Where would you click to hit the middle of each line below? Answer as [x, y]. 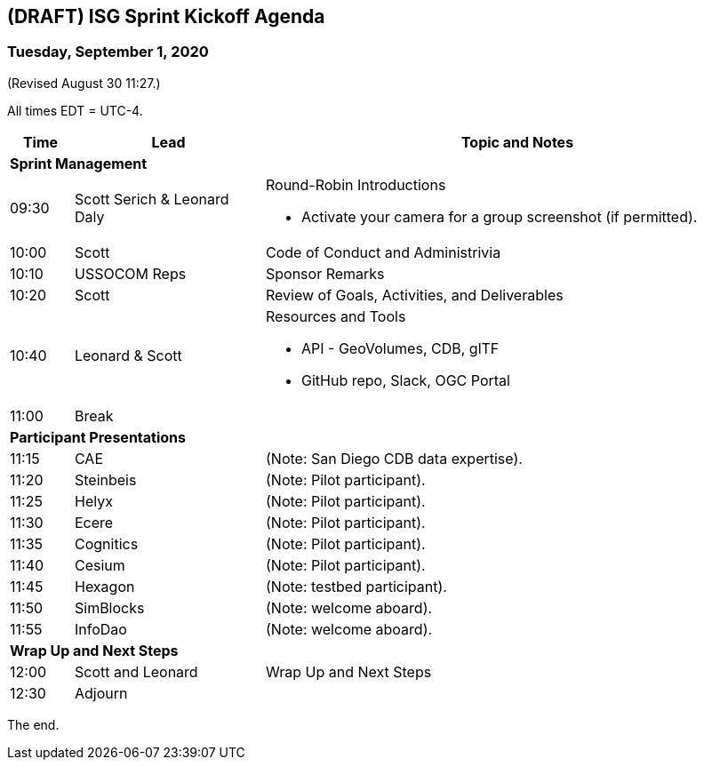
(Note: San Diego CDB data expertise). [394, 458]
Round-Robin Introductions [356, 184]
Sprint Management [79, 163]
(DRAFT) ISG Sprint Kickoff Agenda [166, 16]
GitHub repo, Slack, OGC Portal [405, 380]
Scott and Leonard [136, 671]
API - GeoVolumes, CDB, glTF [400, 348]
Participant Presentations [98, 437]
